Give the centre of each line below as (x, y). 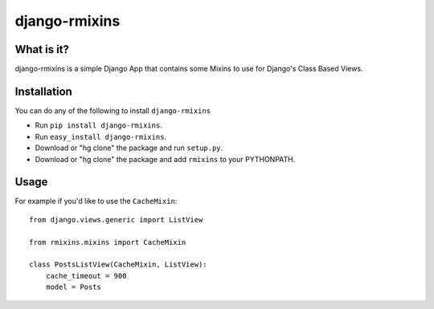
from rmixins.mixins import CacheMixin (108, 242)
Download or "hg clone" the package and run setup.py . (129, 148)
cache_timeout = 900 (86, 276)
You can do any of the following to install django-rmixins (113, 110)
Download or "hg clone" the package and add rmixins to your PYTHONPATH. (165, 159)
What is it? (42, 49)
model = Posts (74, 287)
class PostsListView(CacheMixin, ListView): (119, 264)
